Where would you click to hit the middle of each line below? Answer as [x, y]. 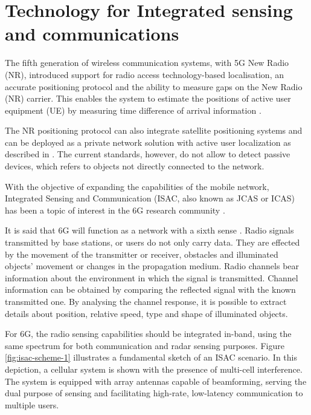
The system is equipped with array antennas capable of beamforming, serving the [156, 381]
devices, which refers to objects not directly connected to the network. [135, 166]
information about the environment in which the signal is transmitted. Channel [152, 277]
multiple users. [32, 404]
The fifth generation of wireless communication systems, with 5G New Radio [147, 63]
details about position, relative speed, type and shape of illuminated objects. [146, 313]
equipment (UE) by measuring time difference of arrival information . [133, 110]
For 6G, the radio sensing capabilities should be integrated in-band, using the [148, 334]
